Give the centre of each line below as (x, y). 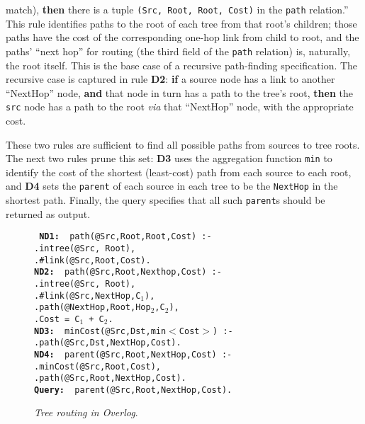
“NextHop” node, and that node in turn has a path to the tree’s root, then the (179, 92)
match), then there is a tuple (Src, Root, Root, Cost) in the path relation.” (177, 9)
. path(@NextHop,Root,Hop (92, 308)
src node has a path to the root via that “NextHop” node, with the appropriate (180, 107)
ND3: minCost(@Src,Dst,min (100, 331)
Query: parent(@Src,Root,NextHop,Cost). (133, 390)
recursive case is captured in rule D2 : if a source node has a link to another (170, 79)
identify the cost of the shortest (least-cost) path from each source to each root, (179, 172)
